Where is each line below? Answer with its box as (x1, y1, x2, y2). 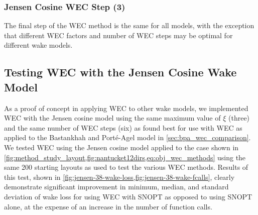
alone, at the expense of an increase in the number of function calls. (4, 201, 212, 211)
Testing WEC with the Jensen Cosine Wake (4, 64, 237, 80)
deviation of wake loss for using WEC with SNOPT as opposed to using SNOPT (4, 191, 252, 201)
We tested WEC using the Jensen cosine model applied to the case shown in (4, 142, 239, 152)
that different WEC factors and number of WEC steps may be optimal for (4, 30, 233, 40)
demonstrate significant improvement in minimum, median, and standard (4, 181, 229, 192)
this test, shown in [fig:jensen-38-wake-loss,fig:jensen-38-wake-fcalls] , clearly (4, 171, 235, 182)
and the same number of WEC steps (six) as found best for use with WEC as (4, 122, 242, 133)
